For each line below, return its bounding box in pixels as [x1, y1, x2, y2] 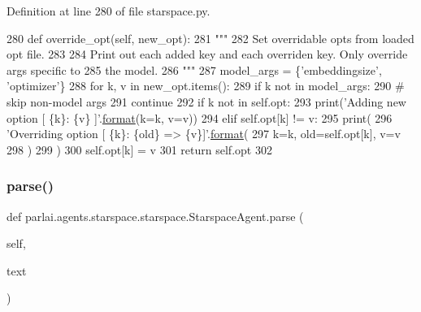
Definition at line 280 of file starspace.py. [7, 2, 210, 19]
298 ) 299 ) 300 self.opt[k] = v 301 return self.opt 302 [7, 141, 272, 158]
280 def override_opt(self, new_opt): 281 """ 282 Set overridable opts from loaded [7, 29, 414, 46]
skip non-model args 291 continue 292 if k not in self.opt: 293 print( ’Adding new [7, 93, 406, 110]
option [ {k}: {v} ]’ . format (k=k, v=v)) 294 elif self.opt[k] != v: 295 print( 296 [7, 109, 393, 126]
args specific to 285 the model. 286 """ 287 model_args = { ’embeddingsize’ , [7, 61, 382, 78]
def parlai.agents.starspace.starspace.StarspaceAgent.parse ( [7, 207, 304, 224]
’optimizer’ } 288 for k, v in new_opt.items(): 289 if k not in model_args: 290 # [7, 77, 405, 94]
